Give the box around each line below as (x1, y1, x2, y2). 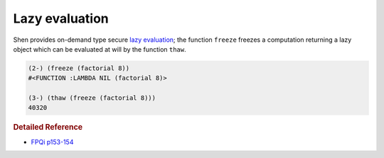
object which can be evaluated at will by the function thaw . (13, 45, 186, 53)
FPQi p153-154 (31, 137, 74, 146)
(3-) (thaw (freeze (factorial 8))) (28, 94, 156, 102)
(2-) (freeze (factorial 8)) (28, 64, 130, 72)
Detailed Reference (13, 123, 83, 132)
